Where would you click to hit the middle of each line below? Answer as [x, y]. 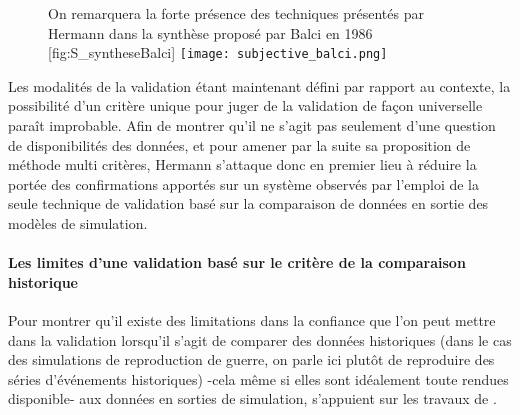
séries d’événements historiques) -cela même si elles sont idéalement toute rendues [258, 378]
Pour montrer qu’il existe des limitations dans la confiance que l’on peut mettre [252, 319]
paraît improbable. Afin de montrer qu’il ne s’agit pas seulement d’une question [252, 125]
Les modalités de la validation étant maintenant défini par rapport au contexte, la [259, 85]
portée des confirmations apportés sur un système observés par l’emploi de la [243, 183]
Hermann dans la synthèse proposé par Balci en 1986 [210, 32]
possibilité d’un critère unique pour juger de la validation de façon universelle [245, 105]
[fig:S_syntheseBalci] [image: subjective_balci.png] [218, 52]
